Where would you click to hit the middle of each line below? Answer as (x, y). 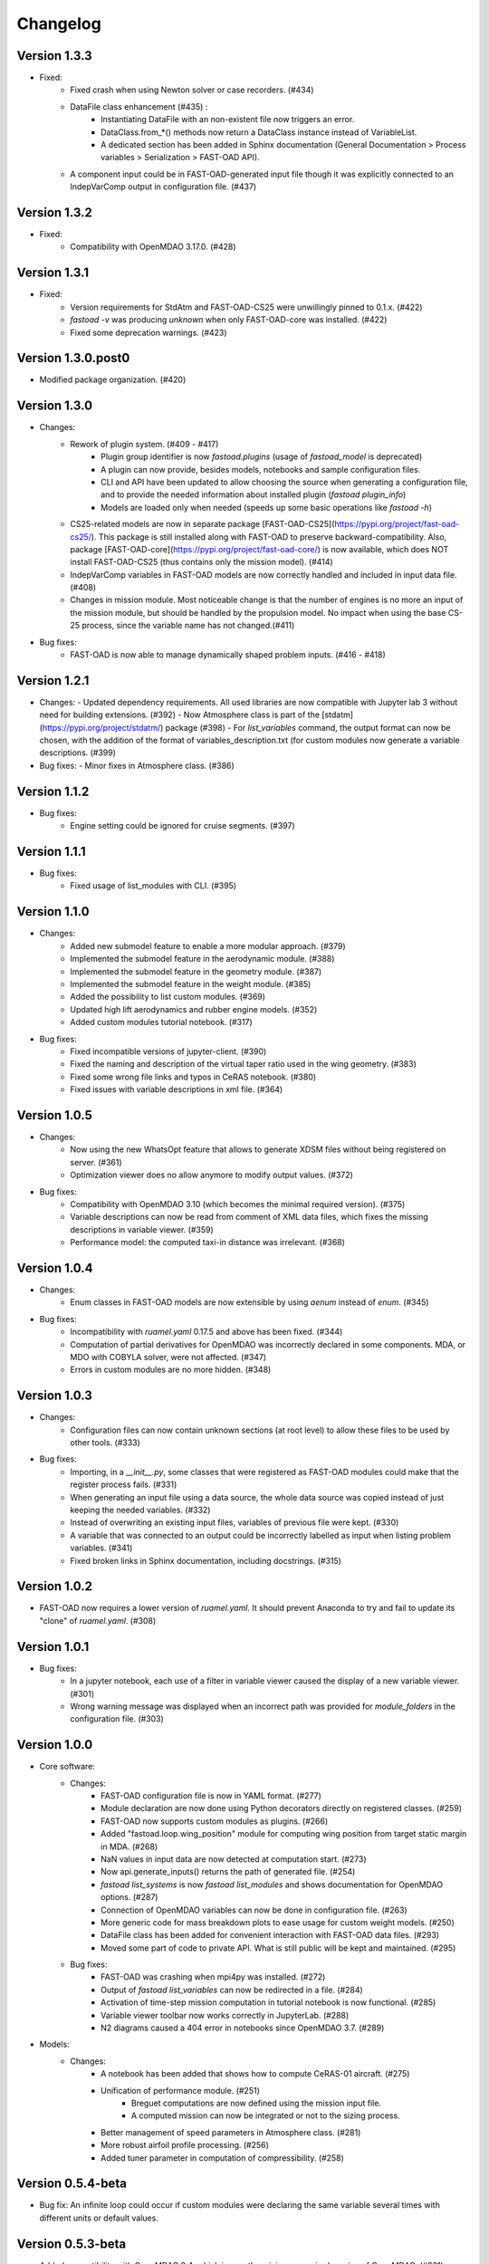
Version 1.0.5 (54, 1115)
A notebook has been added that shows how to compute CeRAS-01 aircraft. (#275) (255, 2074)
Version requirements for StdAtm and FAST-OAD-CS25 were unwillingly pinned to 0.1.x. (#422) (246, 307)
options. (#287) (129, 1897)
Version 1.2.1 (53, 681)
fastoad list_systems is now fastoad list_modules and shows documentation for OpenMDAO (272, 1885)
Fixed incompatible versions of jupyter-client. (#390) (168, 1051)
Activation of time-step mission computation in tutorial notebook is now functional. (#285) (268, 2002)
